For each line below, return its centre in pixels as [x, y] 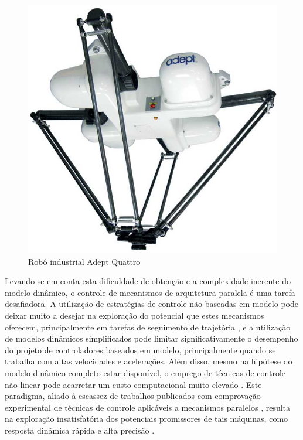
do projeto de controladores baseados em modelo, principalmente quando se [140, 349]
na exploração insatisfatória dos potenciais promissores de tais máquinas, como [147, 419]
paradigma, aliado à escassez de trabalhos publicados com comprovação [133, 396]
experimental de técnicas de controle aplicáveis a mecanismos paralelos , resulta [148, 407]
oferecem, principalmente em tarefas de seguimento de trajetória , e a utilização [148, 327]
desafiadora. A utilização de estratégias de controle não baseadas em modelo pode [151, 304]
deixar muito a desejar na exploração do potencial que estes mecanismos [135, 315]
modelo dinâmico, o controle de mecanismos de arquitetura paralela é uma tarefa [150, 292]
